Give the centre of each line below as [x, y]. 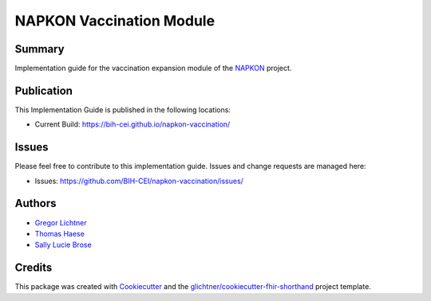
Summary [40, 49]
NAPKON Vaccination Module [115, 21]
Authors [36, 203]
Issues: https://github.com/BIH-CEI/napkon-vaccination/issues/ [139, 181]
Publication [44, 90]
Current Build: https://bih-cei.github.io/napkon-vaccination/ [132, 124]
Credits [34, 268]
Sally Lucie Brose [63, 245]
